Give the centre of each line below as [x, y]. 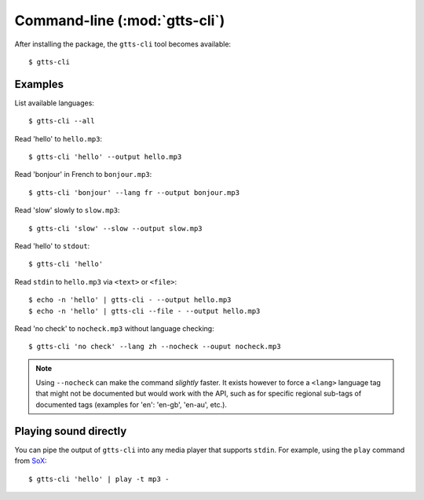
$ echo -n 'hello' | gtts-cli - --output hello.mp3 [130, 300]
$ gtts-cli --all [62, 121]
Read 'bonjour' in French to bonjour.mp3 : [83, 175]
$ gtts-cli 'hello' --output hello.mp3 [105, 157]
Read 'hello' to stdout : [52, 246]
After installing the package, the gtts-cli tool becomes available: [123, 44]
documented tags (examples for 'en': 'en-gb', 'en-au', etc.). [132, 404]
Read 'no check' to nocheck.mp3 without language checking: [115, 328]
